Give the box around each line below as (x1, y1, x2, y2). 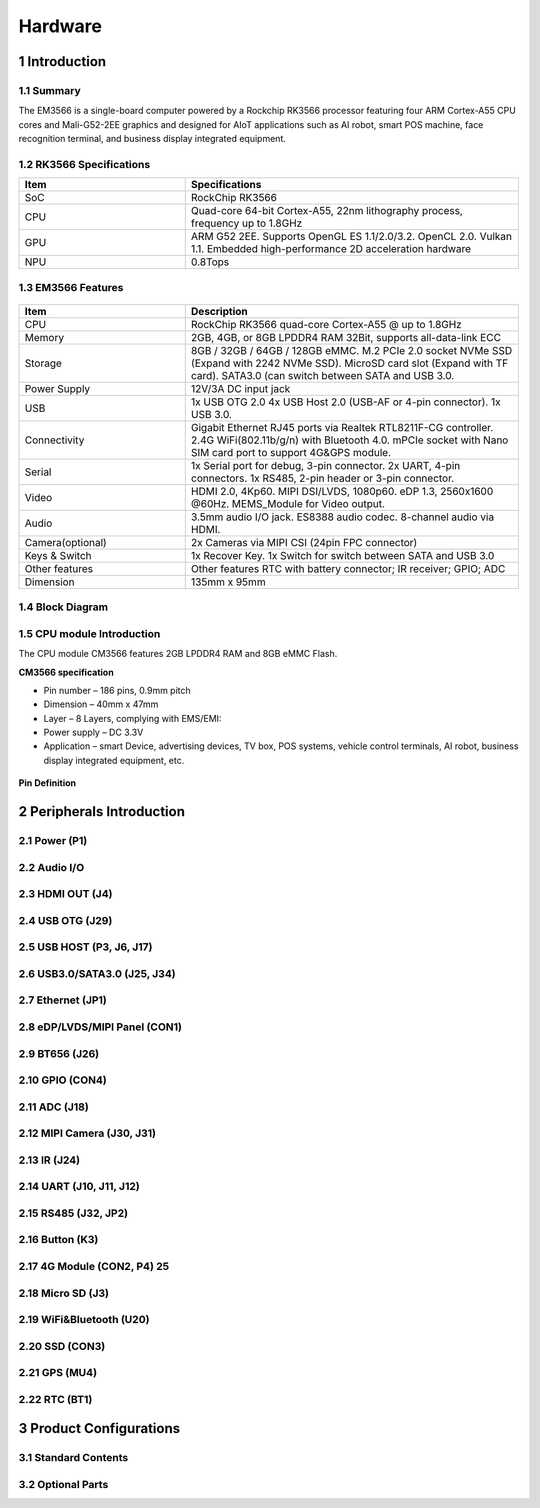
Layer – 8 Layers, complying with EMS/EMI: (43, 712, 222, 724)
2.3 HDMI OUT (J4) (18, 887, 113, 901)
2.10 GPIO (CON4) (18, 1073, 107, 1087)
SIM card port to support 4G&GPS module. (190, 445, 392, 459)
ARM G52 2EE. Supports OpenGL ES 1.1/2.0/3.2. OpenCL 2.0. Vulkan (190, 230, 512, 244)
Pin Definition (18, 777, 77, 789)
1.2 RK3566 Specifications (18, 157, 151, 171)
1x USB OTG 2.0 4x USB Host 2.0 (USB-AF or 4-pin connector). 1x (190, 395, 501, 409)
